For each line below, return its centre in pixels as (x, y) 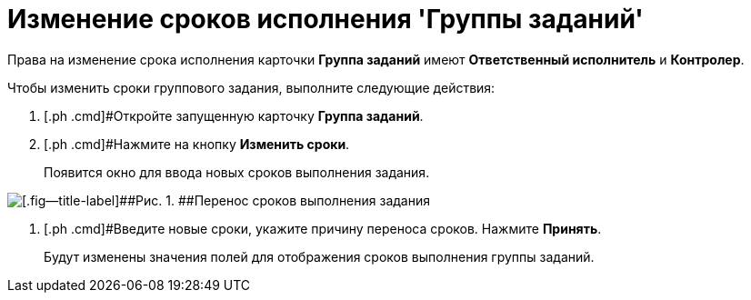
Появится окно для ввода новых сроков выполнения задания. (237, 172)
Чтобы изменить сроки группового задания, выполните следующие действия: (251, 87)
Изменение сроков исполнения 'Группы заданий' (325, 19)
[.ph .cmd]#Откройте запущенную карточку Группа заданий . (234, 115)
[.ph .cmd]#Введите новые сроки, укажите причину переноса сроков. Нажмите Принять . (323, 228)
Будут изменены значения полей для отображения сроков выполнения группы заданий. (319, 256)
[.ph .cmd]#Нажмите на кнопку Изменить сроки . (197, 144)
